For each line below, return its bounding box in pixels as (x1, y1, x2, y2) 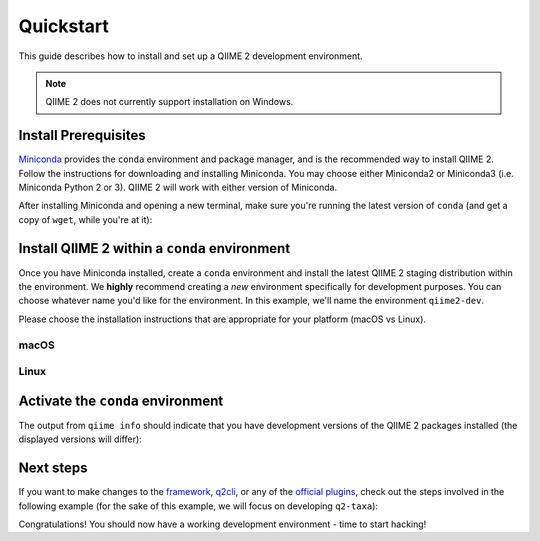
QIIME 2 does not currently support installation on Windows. (45, 96, 294, 108)
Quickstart (18, 15, 110, 37)
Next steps (18, 460, 88, 477)
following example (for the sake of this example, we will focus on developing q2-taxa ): (18, 500, 379, 512)
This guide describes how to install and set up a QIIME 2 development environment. (18, 50, 364, 62)
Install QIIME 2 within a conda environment (18, 240, 291, 257)
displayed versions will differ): (18, 433, 142, 445)
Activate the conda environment (18, 392, 224, 409)
